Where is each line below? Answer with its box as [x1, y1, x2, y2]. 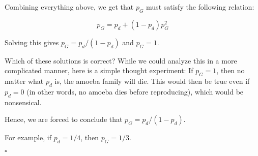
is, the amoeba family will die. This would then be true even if [54, 76, 250, 86]
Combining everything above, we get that [5, 2, 134, 12]
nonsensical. [5, 97, 42, 107]
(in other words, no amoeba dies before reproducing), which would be [26, 86, 244, 97]
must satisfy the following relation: [146, 2, 254, 12]
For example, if [5, 132, 52, 143]
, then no [216, 65, 245, 76]
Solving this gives [5, 37, 59, 47]
